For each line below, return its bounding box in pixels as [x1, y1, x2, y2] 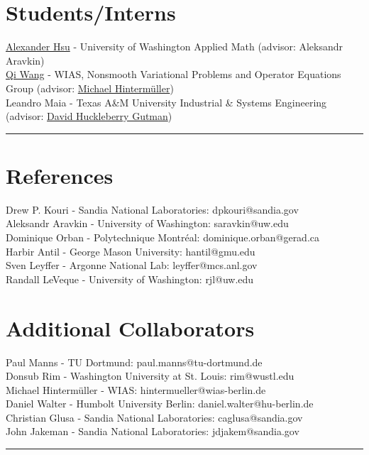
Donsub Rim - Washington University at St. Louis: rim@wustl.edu [6, 368, 294, 383]
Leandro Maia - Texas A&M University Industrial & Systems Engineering [6, 94, 327, 109]
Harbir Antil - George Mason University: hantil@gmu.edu [6, 243, 255, 258]
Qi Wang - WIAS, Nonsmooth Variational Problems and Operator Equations [6, 67, 341, 82]
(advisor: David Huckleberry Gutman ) [6, 109, 172, 124]
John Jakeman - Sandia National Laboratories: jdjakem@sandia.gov [6, 424, 299, 439]
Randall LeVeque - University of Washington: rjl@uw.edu [6, 271, 254, 286]
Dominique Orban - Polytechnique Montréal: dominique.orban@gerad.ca [6, 230, 320, 244]
